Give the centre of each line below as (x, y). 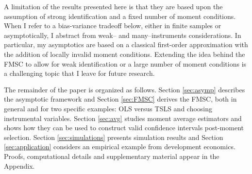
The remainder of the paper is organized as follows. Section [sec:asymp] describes (125, 89)
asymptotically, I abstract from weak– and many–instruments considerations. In (123, 35)
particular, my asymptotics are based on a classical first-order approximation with (126, 44)
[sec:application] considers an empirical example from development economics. (120, 147)
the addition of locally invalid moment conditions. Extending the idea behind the (125, 54)
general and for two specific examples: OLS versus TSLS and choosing (108, 108)
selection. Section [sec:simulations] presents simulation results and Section (114, 137)
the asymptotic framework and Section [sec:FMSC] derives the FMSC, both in (120, 99)
